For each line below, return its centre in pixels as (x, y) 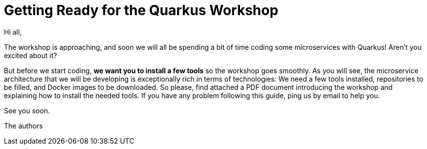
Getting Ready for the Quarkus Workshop (141, 10)
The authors (23, 126)
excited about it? (31, 55)
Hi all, (13, 32)
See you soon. (27, 110)
